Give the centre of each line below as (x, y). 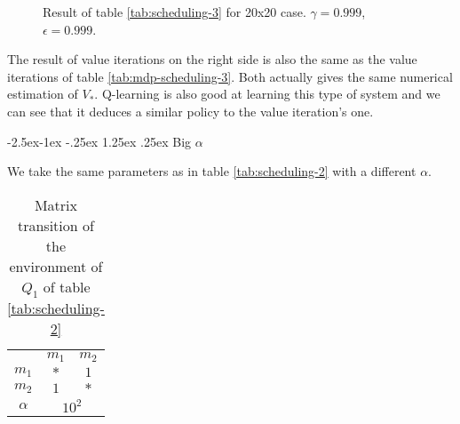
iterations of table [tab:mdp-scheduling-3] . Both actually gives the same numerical (230, 76)
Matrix (56, 204)
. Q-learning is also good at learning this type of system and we (267, 94)
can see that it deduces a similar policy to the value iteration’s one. (190, 111)
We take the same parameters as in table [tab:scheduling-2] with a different (212, 171)
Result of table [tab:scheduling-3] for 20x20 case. (174, 12)
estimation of (43, 94)
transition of (56, 225)
